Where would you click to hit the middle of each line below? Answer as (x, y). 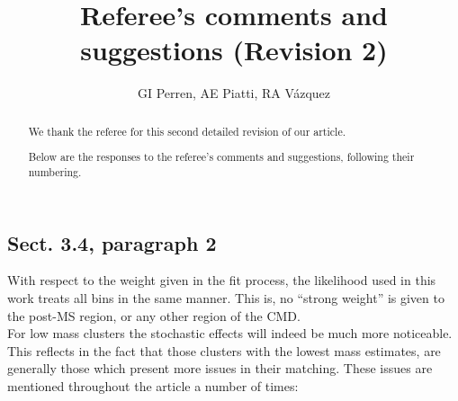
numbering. (55, 171)
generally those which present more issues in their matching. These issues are (220, 368)
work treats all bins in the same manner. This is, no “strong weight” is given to (226, 297)
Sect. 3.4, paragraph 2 (112, 242)
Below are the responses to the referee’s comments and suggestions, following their (221, 157)
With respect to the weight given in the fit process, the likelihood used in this (222, 280)
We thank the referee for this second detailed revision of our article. (187, 131)
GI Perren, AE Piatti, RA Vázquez (234, 93)
